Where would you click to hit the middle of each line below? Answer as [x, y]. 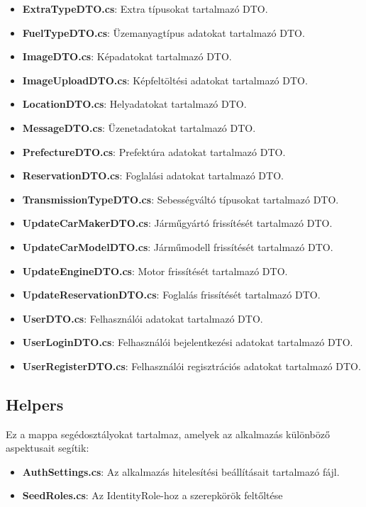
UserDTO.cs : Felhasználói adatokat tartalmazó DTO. [143, 318]
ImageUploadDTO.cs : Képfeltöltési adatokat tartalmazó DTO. [165, 80]
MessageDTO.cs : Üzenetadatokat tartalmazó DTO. [139, 127]
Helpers [35, 404]
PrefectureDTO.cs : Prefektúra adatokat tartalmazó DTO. [154, 151]
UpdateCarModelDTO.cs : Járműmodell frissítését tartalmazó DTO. [178, 246]
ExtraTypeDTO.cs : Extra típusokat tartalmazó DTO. [145, 9]
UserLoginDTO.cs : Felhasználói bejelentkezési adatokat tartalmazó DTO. [188, 342]
